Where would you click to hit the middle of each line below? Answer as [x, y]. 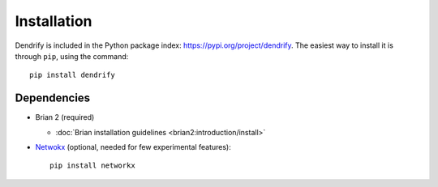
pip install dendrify [72, 75]
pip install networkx [92, 166]
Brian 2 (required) [65, 117]
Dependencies [53, 98]
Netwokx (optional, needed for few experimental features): [133, 147]
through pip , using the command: [72, 56]
